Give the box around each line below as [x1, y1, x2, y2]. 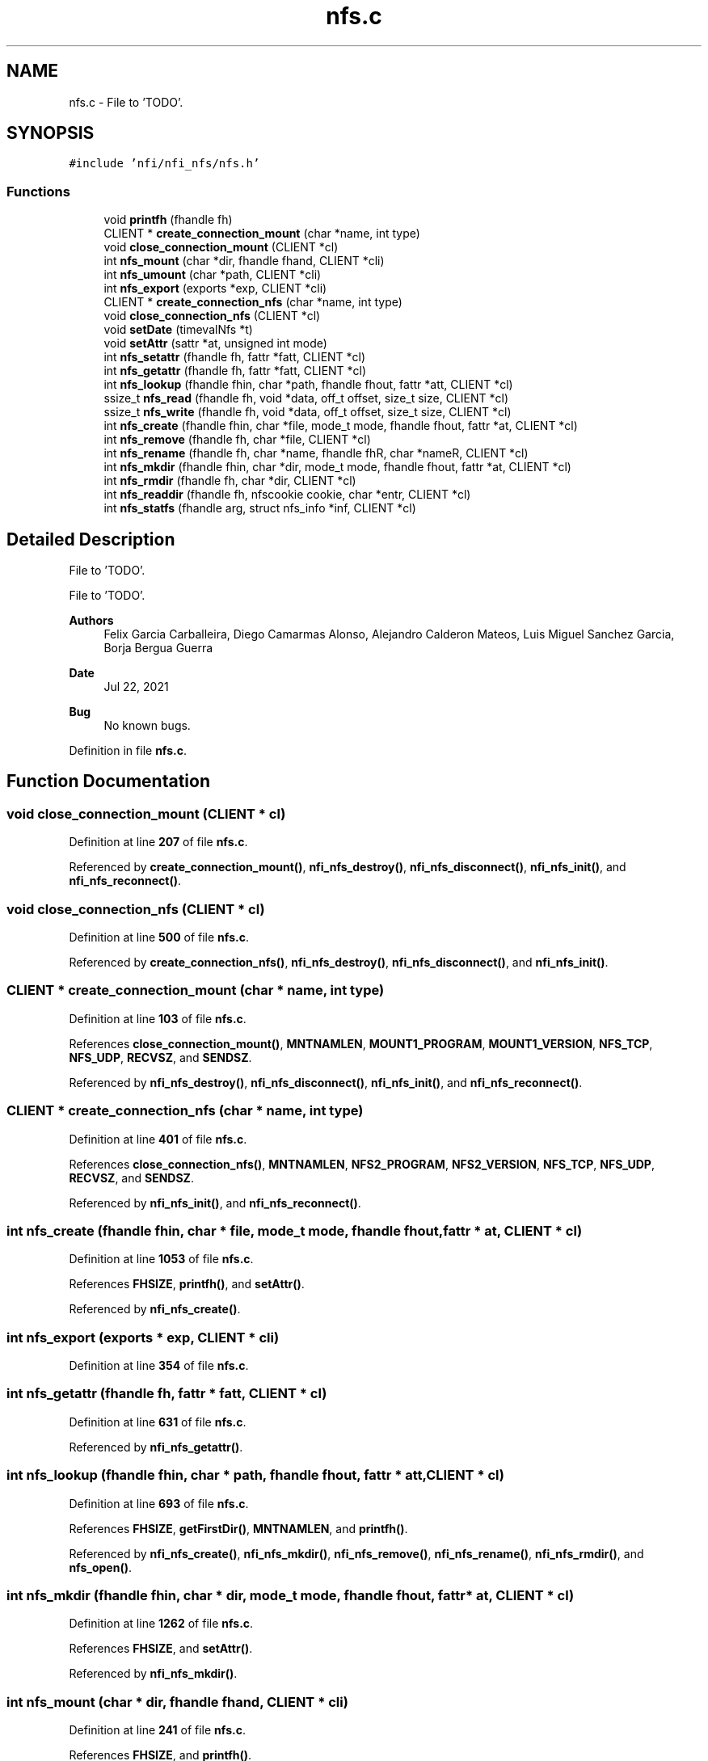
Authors [69, 613, 114, 628]
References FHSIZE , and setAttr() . [69, 1641, 253, 1656]
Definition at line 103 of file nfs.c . [69, 1011, 247, 1026]
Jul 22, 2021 [103, 680, 169, 694]
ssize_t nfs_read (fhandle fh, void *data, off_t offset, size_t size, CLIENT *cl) [103, 391, 508, 406]
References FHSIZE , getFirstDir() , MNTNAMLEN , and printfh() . [69, 1521, 408, 1536]
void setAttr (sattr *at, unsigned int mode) [103, 336, 327, 351]
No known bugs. [103, 718, 191, 733]
